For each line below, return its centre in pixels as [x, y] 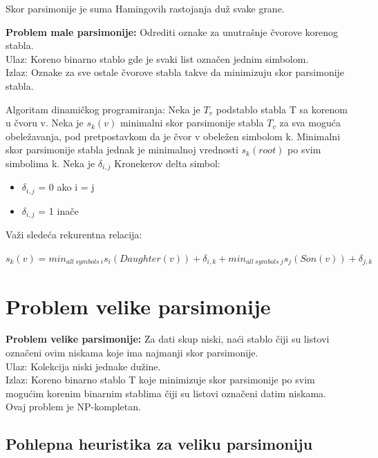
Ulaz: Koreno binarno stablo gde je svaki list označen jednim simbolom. [157, 58]
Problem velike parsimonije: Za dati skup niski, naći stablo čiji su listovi [168, 339]
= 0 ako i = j [66, 187]
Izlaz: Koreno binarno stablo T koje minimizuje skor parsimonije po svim [160, 380]
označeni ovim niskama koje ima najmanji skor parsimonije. [132, 353]
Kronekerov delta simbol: [167, 163]
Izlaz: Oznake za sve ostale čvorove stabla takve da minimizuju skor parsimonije [175, 72]
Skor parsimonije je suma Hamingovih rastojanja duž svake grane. [145, 8]
